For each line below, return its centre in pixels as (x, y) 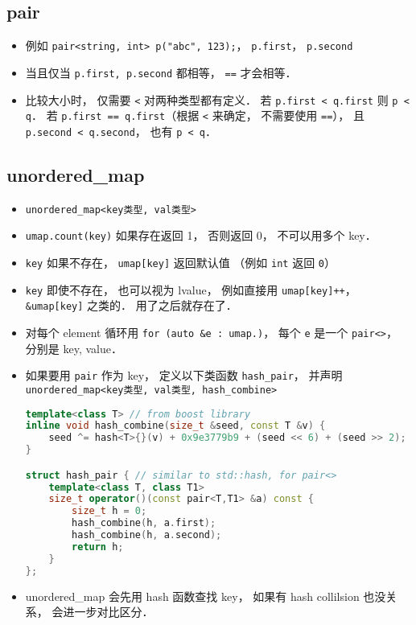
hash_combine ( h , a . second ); (147, 535)
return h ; (98, 547)
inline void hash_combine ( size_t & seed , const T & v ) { (175, 426)
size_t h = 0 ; (109, 511)
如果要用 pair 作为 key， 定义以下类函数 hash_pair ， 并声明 (184, 375)
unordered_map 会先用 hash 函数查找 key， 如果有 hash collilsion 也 (200, 596)
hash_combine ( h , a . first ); (144, 523)
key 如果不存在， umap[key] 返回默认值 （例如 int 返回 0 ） (181, 262)
